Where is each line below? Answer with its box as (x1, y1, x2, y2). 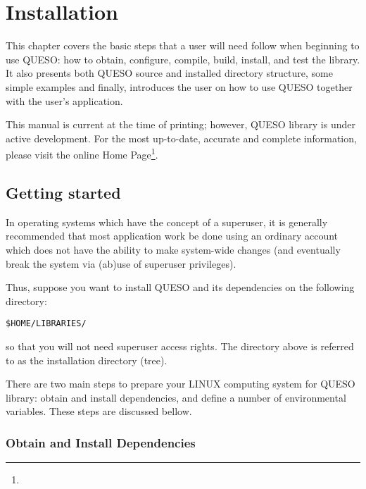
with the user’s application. (6, 93, 123, 108)
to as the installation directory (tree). (6, 352, 168, 367)
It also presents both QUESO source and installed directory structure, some (6, 66, 333, 80)
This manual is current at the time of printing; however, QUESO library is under (6, 117, 355, 132)
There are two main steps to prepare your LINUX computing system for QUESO (6, 376, 355, 391)
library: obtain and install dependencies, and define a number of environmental (6, 390, 346, 404)
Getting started (6, 181, 121, 203)
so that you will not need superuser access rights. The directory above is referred (6, 338, 354, 353)
